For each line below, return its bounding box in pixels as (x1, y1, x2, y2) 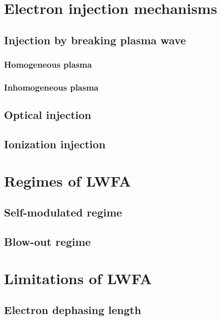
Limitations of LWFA (4, 268, 152, 288)
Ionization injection (4, 136, 106, 152)
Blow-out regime (4, 233, 91, 249)
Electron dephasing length (4, 302, 142, 318)
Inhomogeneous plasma (4, 81, 99, 93)
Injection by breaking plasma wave (4, 32, 186, 47)
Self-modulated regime (4, 205, 122, 220)
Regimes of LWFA (4, 170, 131, 191)
